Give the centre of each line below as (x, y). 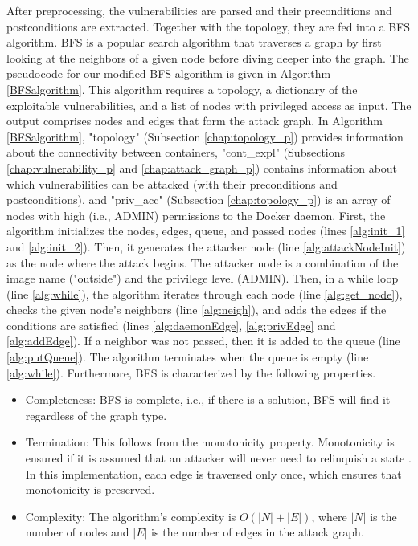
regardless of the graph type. (96, 415)
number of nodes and (77, 532)
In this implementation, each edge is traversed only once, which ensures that (213, 473)
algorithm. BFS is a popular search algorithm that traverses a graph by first (194, 42)
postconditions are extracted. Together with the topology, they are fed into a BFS (208, 26)
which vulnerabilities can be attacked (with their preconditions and (172, 183)
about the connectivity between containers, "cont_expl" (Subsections (176, 152)
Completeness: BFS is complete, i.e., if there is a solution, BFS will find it (208, 399)
